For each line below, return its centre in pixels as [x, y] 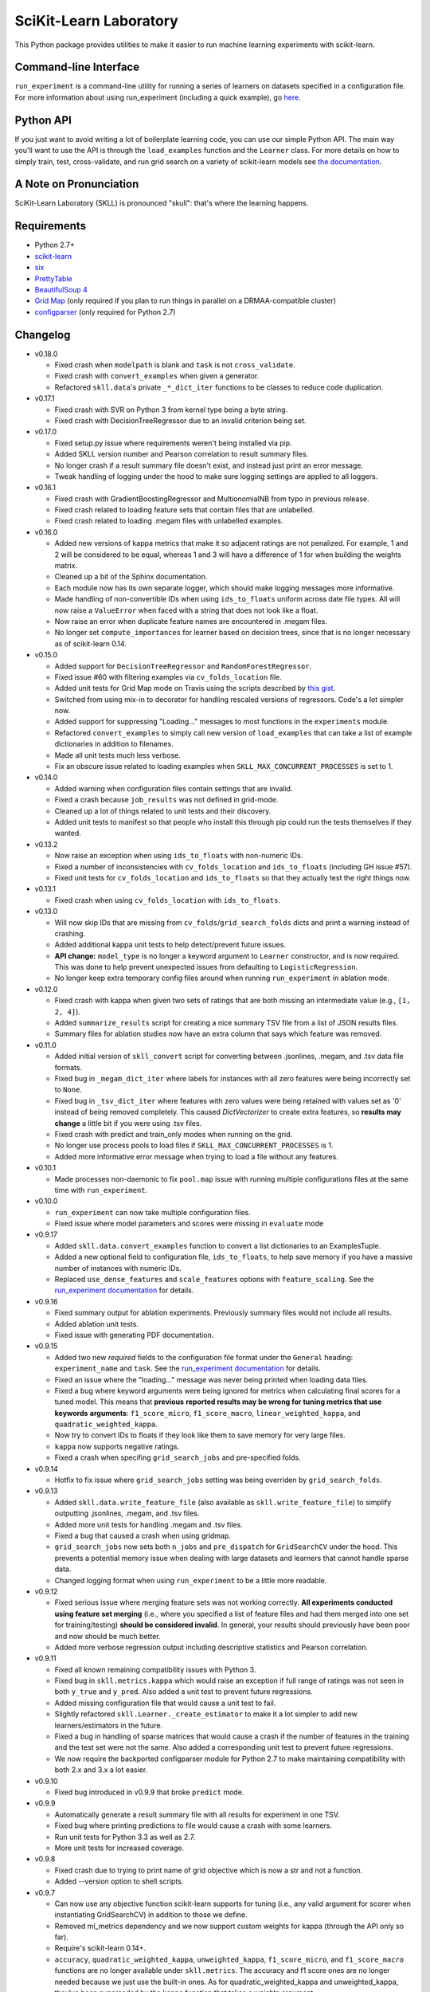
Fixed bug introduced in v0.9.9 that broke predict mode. [149, 1792]
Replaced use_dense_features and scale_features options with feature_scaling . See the [214, 1280]
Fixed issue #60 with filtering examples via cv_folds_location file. [168, 676]
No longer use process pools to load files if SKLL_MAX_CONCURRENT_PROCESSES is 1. [194, 1145]
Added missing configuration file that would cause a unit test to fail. [165, 1703]
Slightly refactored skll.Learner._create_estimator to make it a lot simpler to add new [206, 1714]
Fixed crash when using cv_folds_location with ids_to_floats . [167, 900]
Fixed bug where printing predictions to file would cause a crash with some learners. [193, 1825]
